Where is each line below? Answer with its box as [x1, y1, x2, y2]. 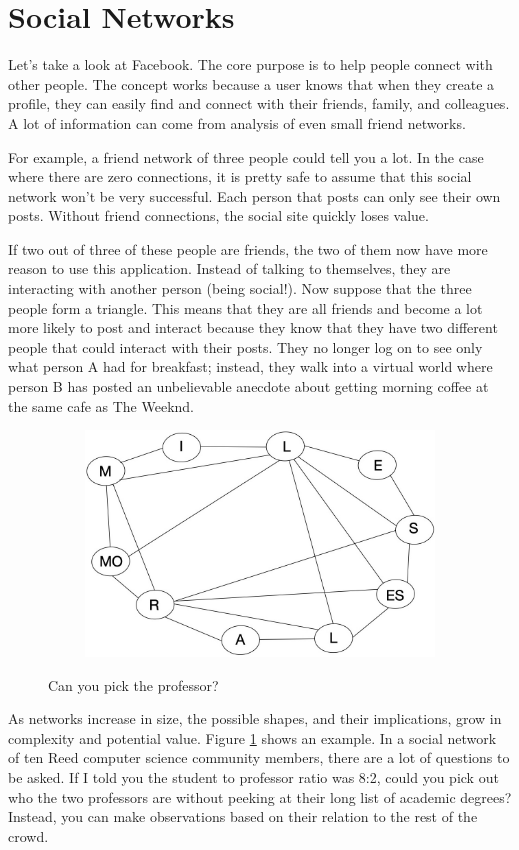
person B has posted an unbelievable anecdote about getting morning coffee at [8, 376, 489, 397]
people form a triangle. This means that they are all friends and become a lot [8, 297, 483, 318]
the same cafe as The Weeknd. [8, 395, 195, 416]
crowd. [8, 825, 49, 846]
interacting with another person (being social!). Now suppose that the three [8, 278, 472, 299]
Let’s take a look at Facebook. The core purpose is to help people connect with [8, 54, 493, 75]
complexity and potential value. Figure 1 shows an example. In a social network [8, 727, 497, 748]
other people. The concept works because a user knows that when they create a [8, 73, 495, 94]
